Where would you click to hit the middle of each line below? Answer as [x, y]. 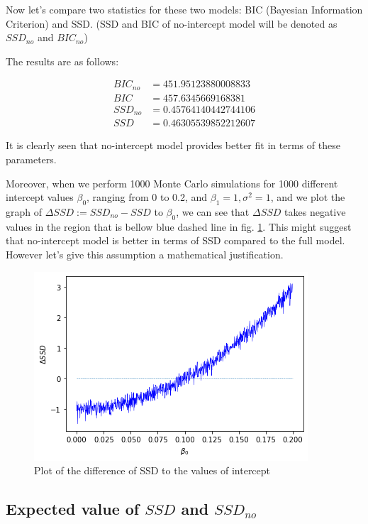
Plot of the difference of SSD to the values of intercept [152, 470]
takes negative [315, 211]
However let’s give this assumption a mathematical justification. [145, 254]
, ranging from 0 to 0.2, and [147, 197]
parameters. [31, 159]
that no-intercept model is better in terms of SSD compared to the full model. [175, 240]
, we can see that [213, 211]
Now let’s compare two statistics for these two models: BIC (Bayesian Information [184, 9]
